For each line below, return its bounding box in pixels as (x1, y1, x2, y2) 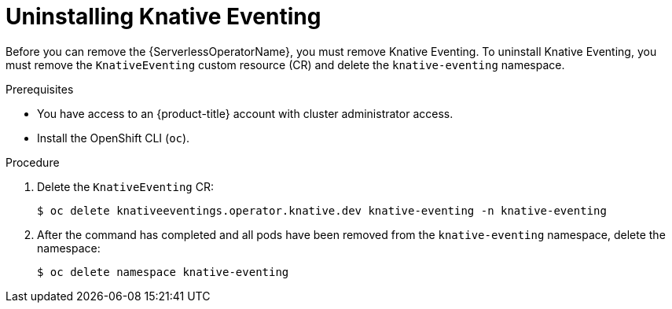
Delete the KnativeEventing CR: (37, 179, 214, 193)
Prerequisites (6, 82, 74, 96)
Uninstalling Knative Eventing (6, 3, 321, 30)
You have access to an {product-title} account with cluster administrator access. (37, 106, 454, 120)
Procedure (6, 155, 60, 169)
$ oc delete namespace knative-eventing (37, 265, 289, 278)
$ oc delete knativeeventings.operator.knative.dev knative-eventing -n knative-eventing (37, 204, 607, 217)
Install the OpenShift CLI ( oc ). (37, 131, 190, 145)
